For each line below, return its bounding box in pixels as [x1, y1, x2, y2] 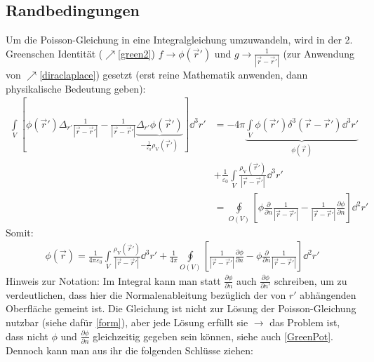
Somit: [6, 224, 34, 239]
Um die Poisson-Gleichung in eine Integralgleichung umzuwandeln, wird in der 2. [6, 32, 353, 47]
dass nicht [6, 328, 48, 343]
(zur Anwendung [283, 46, 355, 60]
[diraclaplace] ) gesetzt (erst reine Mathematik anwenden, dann [39, 67, 308, 82]
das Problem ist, [269, 315, 340, 329]
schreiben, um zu [274, 273, 347, 288]
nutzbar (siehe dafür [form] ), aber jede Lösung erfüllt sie [6, 315, 248, 329]
